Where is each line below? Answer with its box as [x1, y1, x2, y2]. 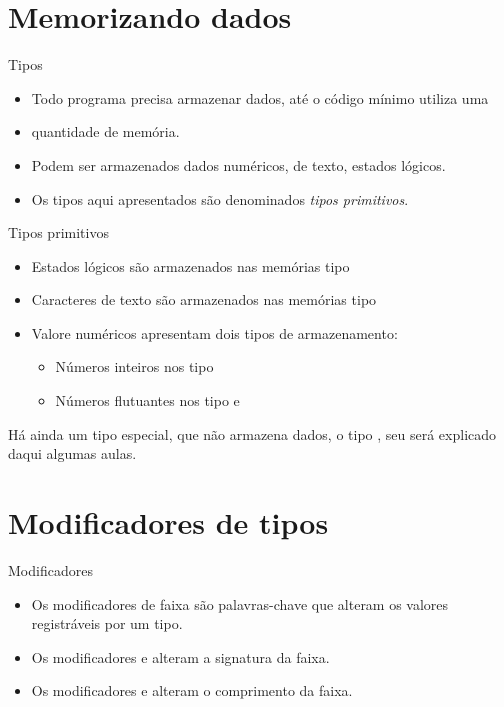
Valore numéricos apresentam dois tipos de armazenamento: [31, 322, 398, 343]
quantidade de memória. [31, 121, 180, 142]
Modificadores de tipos [8, 502, 329, 543]
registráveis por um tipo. [31, 613, 183, 634]
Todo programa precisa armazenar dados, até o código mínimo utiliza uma [31, 87, 489, 108]
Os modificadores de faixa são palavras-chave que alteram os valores [31, 593, 449, 614]
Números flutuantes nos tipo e [55, 390, 240, 411]
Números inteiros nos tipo [55, 356, 214, 377]
